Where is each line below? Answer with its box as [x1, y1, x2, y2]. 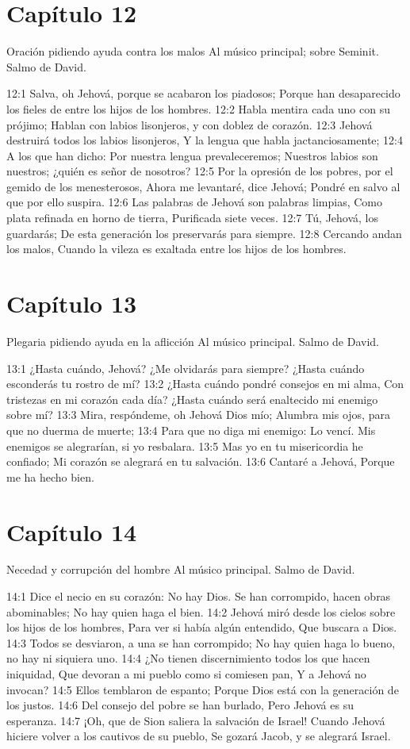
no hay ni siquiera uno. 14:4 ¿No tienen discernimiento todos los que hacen [6, 650, 370, 666]
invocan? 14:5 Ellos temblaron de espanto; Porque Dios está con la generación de [6, 681, 399, 697]
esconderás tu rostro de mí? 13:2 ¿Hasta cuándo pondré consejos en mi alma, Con [6, 375, 404, 392]
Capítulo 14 [6, 515, 137, 547]
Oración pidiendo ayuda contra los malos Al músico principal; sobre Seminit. [6, 43, 379, 60]
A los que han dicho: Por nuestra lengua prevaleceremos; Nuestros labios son [6, 147, 378, 163]
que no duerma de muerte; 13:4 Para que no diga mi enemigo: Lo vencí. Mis [6, 421, 376, 438]
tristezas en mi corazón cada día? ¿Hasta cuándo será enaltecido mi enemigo [6, 390, 378, 407]
